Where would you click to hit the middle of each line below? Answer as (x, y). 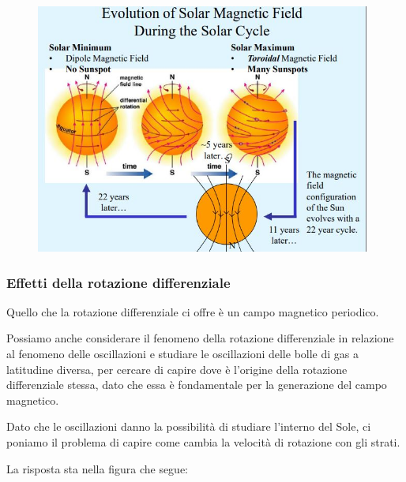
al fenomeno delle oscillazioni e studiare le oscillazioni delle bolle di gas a (182, 353)
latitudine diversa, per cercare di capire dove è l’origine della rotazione (177, 369)
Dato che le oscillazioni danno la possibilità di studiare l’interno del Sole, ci (189, 426)
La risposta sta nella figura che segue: (98, 468)
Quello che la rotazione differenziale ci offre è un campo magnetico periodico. (193, 311)
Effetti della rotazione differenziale (118, 282)
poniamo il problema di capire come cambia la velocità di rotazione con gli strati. (203, 441)
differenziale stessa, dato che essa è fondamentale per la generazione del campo (197, 385)
